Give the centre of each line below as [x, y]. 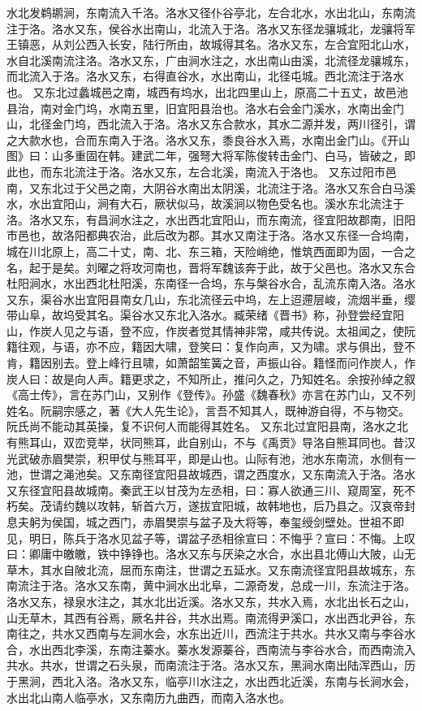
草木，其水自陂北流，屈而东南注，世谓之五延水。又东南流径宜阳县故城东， [205, 569]
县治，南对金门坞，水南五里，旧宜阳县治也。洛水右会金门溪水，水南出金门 [205, 108]
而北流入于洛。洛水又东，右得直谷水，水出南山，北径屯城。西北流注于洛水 [205, 76]
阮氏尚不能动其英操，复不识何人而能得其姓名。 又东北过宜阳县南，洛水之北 [207, 426]
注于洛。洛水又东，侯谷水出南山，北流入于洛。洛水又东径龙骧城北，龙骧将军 [211, 28]
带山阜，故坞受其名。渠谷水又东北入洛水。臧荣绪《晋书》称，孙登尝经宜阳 [205, 315]
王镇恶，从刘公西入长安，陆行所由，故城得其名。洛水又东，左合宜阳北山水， [211, 44]
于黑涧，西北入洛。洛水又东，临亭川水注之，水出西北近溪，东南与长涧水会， [211, 681]
